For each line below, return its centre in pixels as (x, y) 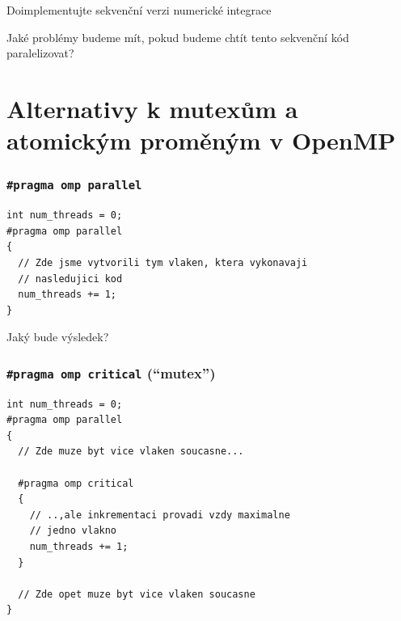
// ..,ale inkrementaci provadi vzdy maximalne (160, 515)
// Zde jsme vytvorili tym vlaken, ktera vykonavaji (163, 262)
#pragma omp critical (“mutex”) (111, 372)
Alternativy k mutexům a (152, 108)
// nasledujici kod (70, 279)
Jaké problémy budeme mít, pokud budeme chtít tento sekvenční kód (178, 37)
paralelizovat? (40, 53)
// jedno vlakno (73, 531)
